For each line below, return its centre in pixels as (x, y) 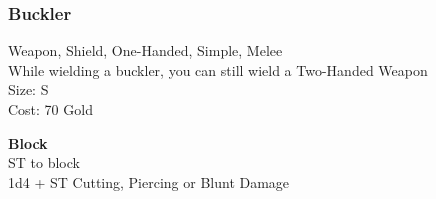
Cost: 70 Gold (50, 109)
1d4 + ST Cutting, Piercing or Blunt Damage (149, 181)
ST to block (44, 162)
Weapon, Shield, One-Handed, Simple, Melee (145, 50)
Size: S (28, 89)
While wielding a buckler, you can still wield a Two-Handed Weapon (218, 69)
